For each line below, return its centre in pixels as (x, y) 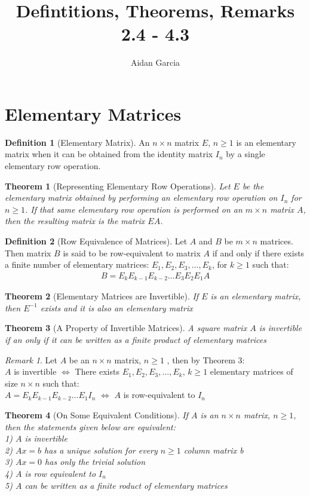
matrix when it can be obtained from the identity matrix (109, 154)
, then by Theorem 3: (206, 359)
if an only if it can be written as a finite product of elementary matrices (136, 340)
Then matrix (28, 252)
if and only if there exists (258, 252)
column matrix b (214, 450)
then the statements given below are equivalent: (90, 426)
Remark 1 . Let (31, 359)
